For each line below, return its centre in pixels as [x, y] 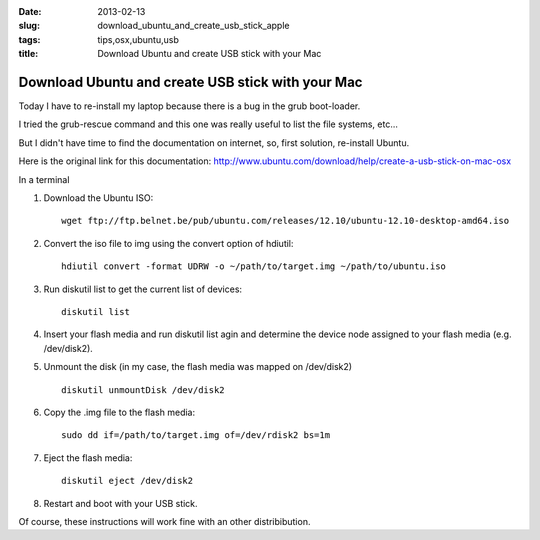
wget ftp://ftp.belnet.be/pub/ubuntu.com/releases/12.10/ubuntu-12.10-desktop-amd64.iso [285, 221]
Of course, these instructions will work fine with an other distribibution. [164, 521]
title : [28, 54]
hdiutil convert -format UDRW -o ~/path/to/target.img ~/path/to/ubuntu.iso [254, 266]
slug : [29, 26]
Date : [30, 11]
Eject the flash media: [88, 457]
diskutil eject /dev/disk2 [127, 481]
